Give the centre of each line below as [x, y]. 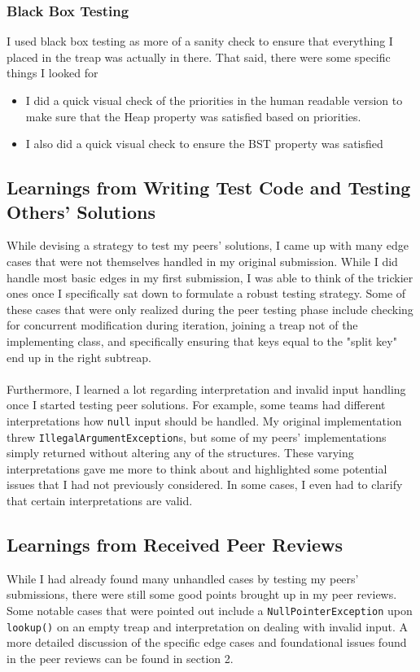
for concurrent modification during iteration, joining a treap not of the [182, 325]
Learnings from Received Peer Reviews [175, 544]
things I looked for [52, 73]
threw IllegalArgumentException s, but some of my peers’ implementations [197, 436]
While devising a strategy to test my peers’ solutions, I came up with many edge [208, 245]
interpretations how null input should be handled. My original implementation [204, 420]
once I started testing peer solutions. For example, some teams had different [196, 405]
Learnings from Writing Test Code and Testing [209, 188]
